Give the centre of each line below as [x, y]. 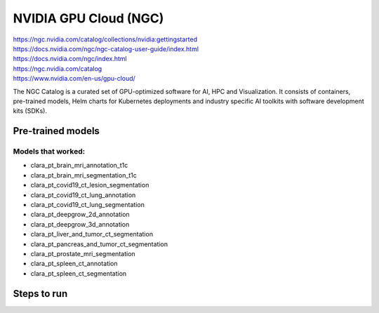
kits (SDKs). [30, 111]
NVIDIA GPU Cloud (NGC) [88, 18]
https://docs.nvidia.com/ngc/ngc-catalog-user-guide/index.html [106, 48]
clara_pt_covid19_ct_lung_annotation [83, 195]
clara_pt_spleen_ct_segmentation [79, 273]
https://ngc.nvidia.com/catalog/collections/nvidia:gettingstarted [105, 39]
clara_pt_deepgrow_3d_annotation [80, 224]
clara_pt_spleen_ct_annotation [74, 264]
